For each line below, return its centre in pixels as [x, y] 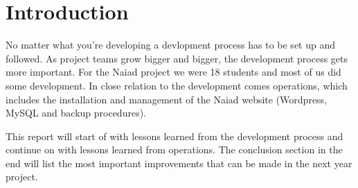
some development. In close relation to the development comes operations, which [177, 85]
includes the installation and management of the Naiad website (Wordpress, [167, 99]
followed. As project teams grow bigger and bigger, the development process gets [177, 58]
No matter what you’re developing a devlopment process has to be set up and [171, 45]
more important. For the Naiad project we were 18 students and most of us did [173, 72]
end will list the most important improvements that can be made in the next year [179, 163]
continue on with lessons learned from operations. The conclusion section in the [174, 149]
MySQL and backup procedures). [76, 113]
